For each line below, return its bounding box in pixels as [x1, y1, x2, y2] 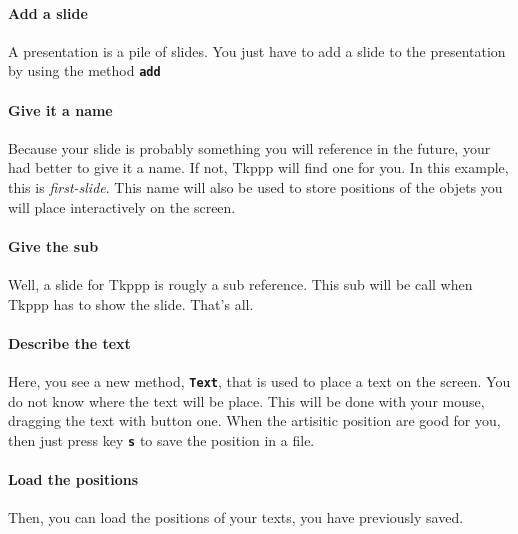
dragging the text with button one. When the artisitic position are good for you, [8, 410, 501, 431]
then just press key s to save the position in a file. [8, 429, 315, 450]
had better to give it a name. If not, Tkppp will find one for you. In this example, [8, 157, 509, 178]
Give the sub [8, 235, 99, 256]
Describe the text [8, 332, 131, 353]
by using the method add [8, 60, 161, 81]
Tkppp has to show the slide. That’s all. [8, 293, 254, 314]
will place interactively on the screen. [8, 196, 236, 217]
